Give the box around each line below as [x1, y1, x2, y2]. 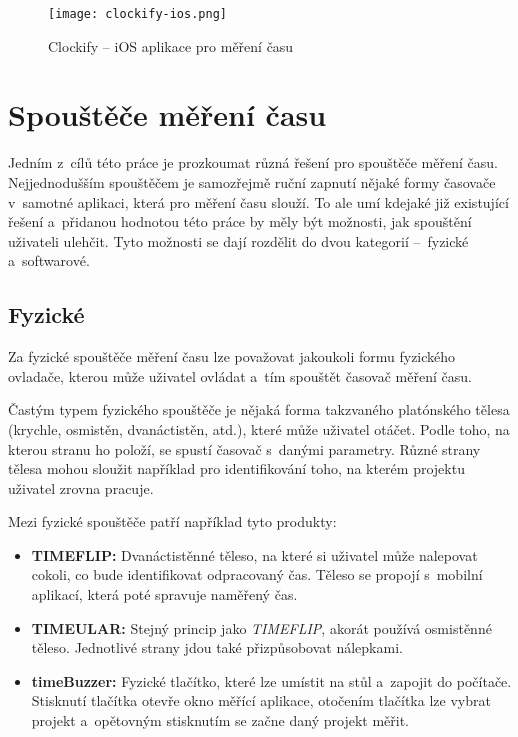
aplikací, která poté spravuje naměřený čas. [31, 584, 298, 605]
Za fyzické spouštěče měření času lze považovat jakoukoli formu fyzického [8, 346, 456, 367]
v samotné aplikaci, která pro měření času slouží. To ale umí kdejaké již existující [8, 191, 509, 212]
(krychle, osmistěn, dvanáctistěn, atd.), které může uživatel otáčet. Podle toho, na [8, 418, 510, 439]
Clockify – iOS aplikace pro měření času [48, 35, 294, 56]
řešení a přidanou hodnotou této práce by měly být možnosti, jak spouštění [8, 211, 472, 232]
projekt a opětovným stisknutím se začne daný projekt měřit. [31, 710, 409, 731]
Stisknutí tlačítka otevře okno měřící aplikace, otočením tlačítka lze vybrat [31, 690, 491, 711]
